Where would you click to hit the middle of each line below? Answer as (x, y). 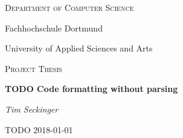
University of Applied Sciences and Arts (79, 48)
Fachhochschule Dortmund (54, 28)
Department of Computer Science (69, 7)
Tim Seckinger (32, 109)
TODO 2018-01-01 (39, 129)
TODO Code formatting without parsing (91, 89)
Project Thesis (34, 68)
